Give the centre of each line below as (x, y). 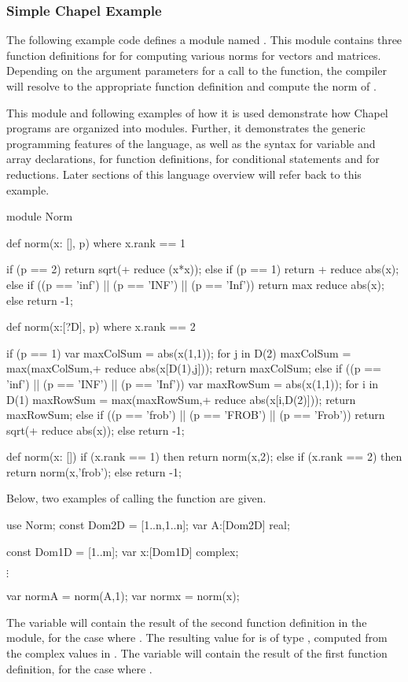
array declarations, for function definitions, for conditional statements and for (193, 159)
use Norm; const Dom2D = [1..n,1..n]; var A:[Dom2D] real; (148, 525)
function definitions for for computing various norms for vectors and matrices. (194, 55)
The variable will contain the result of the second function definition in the (187, 622)
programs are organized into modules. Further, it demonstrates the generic (186, 128)
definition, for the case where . (79, 668)
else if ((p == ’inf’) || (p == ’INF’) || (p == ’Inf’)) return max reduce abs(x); (195, 284)
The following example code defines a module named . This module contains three (204, 40)
